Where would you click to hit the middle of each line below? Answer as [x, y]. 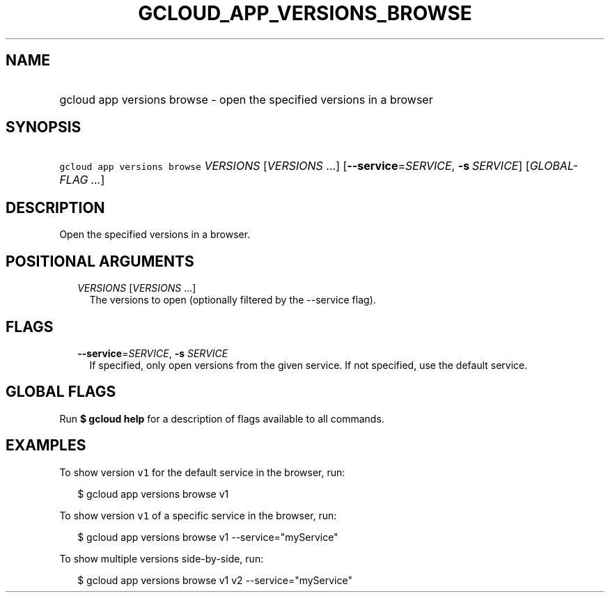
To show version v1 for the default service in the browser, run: [202, 472]
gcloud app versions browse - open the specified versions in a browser [246, 99]
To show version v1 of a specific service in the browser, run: [198, 515]
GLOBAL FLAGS [61, 392]
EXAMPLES [46, 446]
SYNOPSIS [44, 127]
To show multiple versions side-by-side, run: [162, 558]
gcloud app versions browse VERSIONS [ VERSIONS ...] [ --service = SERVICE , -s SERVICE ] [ [295, 166]
